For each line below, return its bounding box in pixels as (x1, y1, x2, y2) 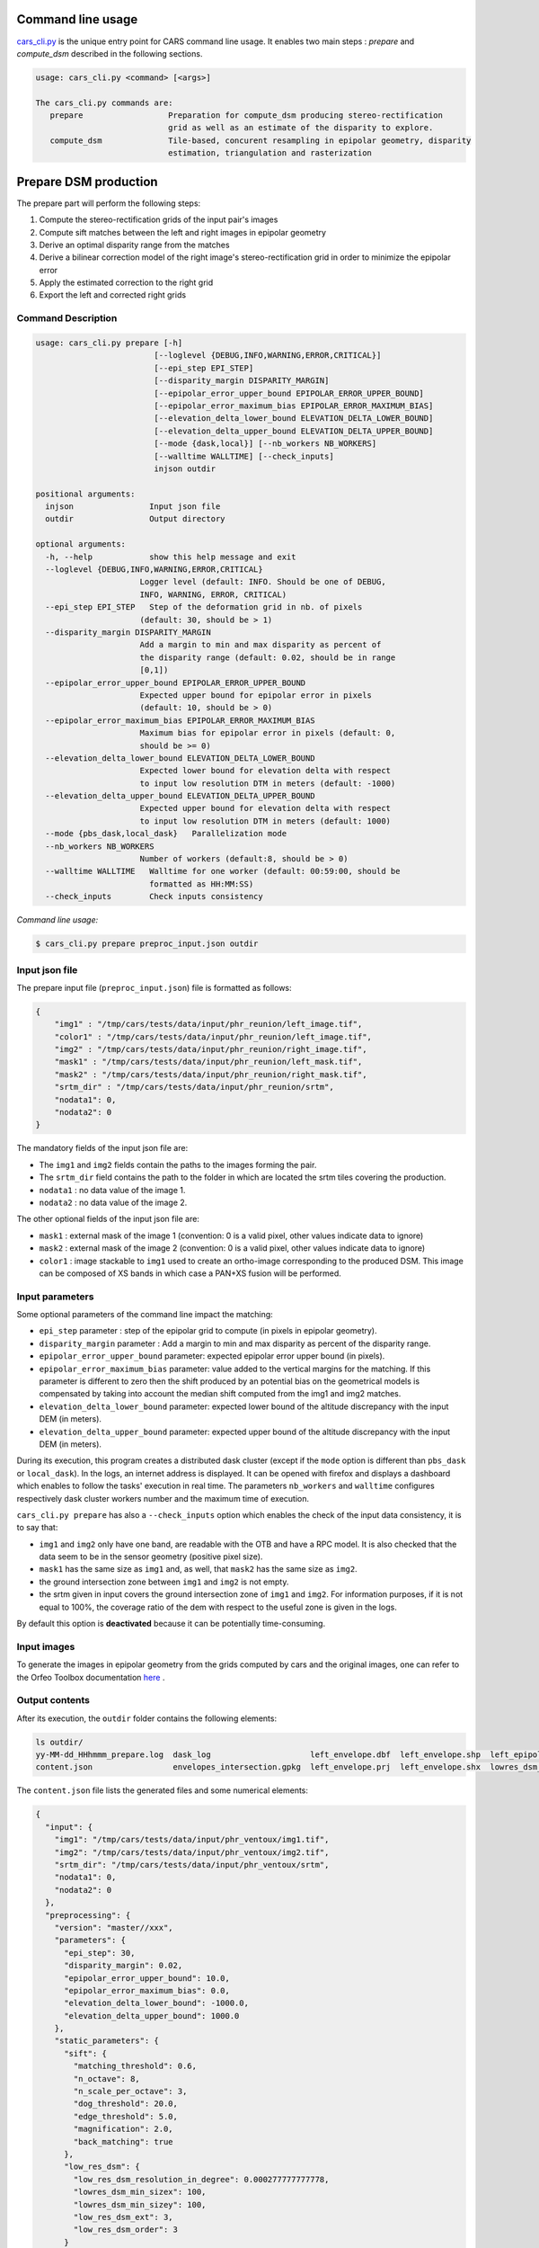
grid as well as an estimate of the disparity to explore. (167, 122, 434, 133)
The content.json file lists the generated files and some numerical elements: (16, 1785, 309, 1796)
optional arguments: (35, 540, 126, 549)
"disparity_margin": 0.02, (64, 1960, 183, 1971)
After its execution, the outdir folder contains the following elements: (16, 1713, 278, 1724)
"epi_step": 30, (64, 1948, 136, 1958)
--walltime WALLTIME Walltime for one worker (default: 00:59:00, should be (45, 866, 401, 877)
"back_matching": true (73, 2136, 174, 2146)
